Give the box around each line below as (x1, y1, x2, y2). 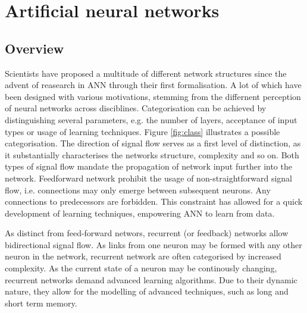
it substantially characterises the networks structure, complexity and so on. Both (5, 148, 299, 161)
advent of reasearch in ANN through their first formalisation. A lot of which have (5, 79, 302, 91)
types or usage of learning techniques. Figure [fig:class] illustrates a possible (5, 125, 280, 137)
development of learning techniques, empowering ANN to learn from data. (5, 206, 275, 219)
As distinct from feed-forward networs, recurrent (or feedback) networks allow (5, 227, 289, 239)
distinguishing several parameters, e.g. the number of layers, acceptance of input (5, 113, 297, 126)
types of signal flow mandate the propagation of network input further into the (5, 160, 292, 173)
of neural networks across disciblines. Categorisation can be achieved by (5, 102, 267, 114)
